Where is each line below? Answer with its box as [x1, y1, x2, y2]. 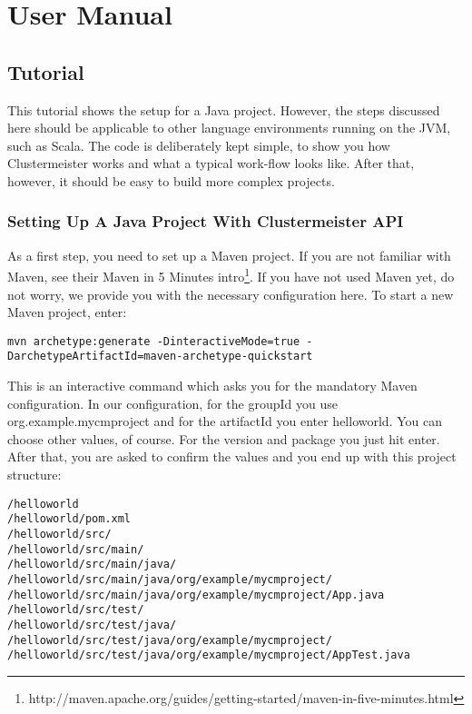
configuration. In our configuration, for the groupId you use [7, 393, 338, 412]
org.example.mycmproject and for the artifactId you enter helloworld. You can [7, 412, 442, 431]
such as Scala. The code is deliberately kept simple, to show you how [7, 135, 390, 154]
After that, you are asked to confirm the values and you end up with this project [7, 447, 457, 466]
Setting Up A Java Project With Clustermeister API [7, 210, 404, 233]
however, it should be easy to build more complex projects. [7, 171, 335, 190]
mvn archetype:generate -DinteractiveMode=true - [7, 334, 313, 348]
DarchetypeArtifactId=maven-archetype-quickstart [7, 350, 313, 363]
